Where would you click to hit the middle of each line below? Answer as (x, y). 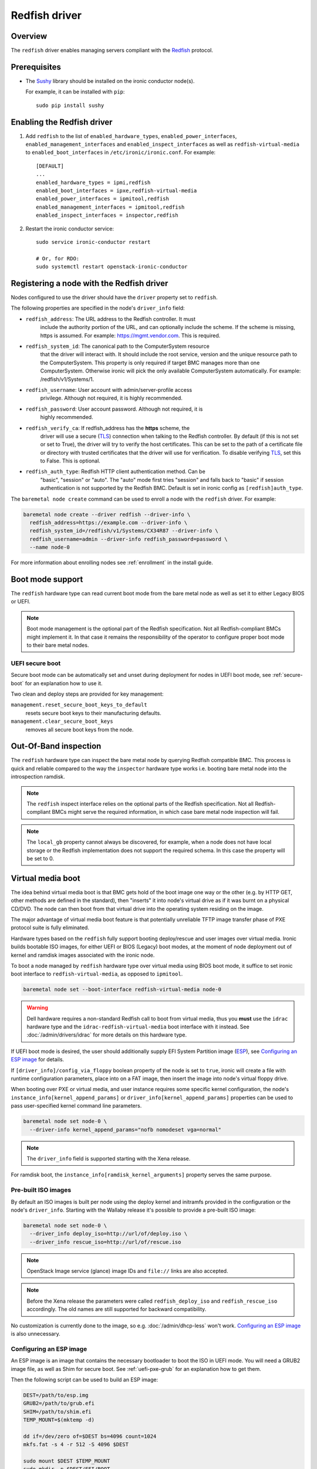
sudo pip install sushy (70, 105)
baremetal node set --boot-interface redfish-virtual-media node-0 (122, 990)
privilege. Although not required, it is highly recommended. (112, 398)
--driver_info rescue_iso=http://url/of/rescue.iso (105, 1242)
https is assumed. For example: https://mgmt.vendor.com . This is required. (130, 336)
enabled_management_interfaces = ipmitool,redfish (110, 207)
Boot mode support (47, 579)
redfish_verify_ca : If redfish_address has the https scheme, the (108, 428)
